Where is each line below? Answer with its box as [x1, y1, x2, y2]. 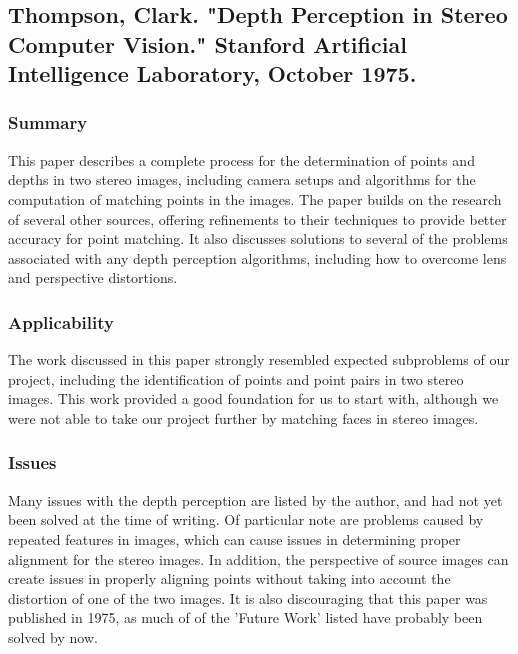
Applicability [8, 309, 114, 334]
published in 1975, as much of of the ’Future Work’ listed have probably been [8, 607, 483, 628]
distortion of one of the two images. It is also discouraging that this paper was [8, 587, 488, 608]
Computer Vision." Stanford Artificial [8, 28, 407, 59]
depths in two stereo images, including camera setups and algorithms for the [8, 169, 476, 190]
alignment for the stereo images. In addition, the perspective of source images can [8, 548, 509, 569]
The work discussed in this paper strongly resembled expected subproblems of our [8, 349, 510, 370]
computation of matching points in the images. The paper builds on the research [8, 188, 502, 209]
